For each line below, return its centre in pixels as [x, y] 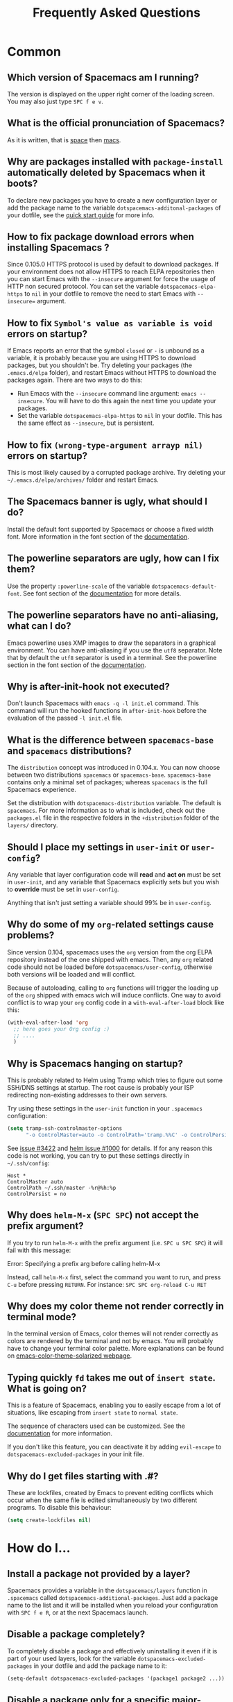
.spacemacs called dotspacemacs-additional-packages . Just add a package [113, 1597]
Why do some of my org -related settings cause [111, 925]
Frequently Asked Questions [116, 13]
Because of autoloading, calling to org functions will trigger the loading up [113, 988]
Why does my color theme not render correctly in [115, 1306]
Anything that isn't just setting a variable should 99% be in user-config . [109, 902]
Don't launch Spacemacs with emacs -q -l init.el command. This [103, 703]
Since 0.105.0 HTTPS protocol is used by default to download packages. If [113, 264]
